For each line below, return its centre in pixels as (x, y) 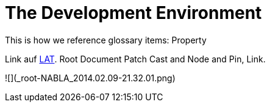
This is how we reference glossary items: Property (106, 40)
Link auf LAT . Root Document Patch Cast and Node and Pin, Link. (135, 59)
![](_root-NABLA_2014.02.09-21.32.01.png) (90, 78)
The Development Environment (133, 13)
